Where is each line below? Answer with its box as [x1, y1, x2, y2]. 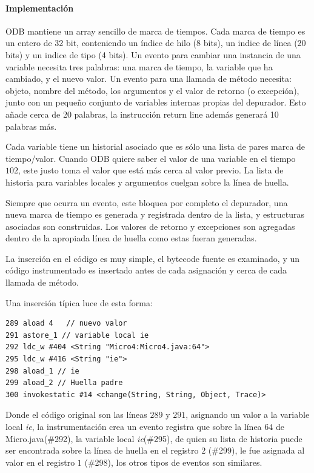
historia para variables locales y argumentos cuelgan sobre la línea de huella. [5, 175, 289, 188]
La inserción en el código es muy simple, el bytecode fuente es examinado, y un [5, 252, 300, 264]
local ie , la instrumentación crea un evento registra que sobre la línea [5, 420, 262, 433]
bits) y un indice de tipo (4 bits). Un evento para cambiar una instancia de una [5, 48, 301, 61]
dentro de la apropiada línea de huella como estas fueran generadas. [5, 232, 257, 244]
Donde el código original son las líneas [5, 408, 147, 421]
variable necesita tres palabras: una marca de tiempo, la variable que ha [5, 60, 273, 73]
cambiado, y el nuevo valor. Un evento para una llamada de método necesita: [5, 72, 292, 85]
